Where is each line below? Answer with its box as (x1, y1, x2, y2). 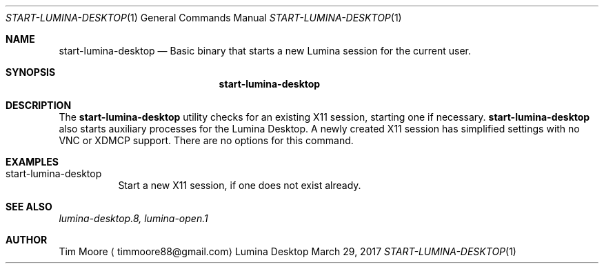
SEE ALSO (6, 201, 52, 212)
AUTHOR (6, 234, 48, 246)
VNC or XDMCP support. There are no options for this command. (59, 134, 354, 146)
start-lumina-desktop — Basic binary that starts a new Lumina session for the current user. (59, 45, 472, 57)
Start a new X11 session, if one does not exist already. (118, 179, 361, 191)
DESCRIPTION (6, 99, 72, 111)
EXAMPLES (6, 156, 59, 168)
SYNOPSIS (6, 66, 56, 78)
